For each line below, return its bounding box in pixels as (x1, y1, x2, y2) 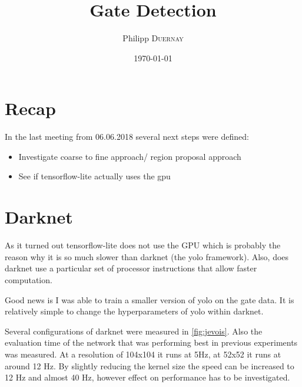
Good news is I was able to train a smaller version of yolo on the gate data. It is (5, 293, 294, 306)
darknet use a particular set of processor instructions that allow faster (5, 262, 257, 274)
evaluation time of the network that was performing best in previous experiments (5, 336, 298, 349)
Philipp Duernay (122, 32, 184, 44)
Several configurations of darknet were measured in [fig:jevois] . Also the (5, 324, 263, 337)
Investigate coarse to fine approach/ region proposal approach (18, 150, 241, 162)
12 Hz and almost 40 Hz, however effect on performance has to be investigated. (5, 371, 290, 383)
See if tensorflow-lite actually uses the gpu (18, 170, 171, 182)
